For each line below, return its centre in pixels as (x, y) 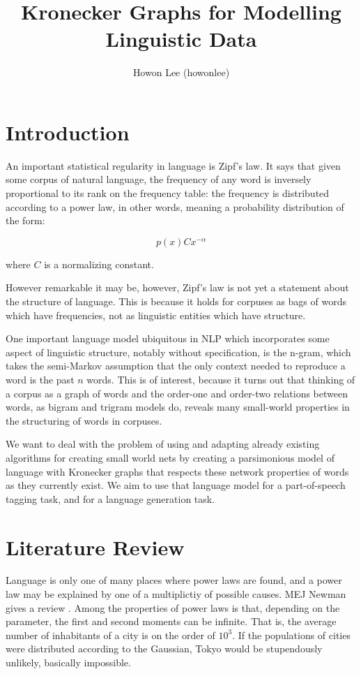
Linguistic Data (181, 39)
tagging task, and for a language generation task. (110, 498)
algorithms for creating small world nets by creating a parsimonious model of (170, 457)
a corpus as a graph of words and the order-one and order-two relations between (177, 393)
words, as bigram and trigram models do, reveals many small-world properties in (178, 407)
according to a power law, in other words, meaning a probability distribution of (175, 206)
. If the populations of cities (291, 635)
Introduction (68, 132)
